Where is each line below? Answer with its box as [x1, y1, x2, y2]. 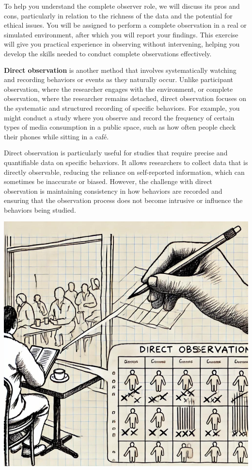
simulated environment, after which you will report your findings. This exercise [4, 29, 238, 39]
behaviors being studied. [4, 204, 76, 215]
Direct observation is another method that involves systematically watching [4, 65, 236, 75]
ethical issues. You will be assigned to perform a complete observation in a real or [4, 20, 247, 30]
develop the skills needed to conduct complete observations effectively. [4, 48, 212, 58]
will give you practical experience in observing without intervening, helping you [4, 39, 240, 49]
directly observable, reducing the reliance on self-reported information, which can [4, 167, 245, 177]
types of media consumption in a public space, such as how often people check [4, 122, 236, 132]
